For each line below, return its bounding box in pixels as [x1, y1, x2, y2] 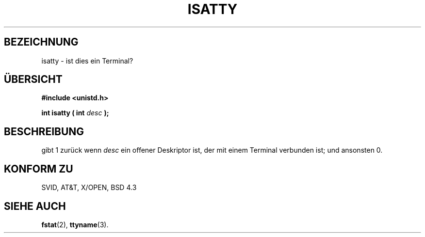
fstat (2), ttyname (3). [41, 220, 109, 229]
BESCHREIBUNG [4, 125, 84, 138]
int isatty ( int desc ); [41, 109, 109, 117]
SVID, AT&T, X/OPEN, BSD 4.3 [41, 183, 137, 192]
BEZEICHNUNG [4, 36, 79, 48]
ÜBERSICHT [4, 73, 63, 86]
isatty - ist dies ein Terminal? [41, 56, 133, 65]
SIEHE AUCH [4, 200, 66, 212]
